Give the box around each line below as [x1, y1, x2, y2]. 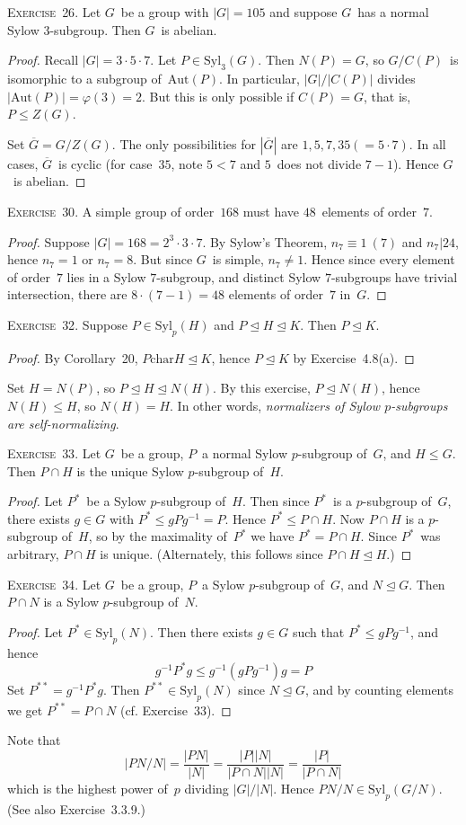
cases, [7, 154, 39, 173]
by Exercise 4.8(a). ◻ [293, 348, 415, 367]
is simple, [212, 250, 264, 269]
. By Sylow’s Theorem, [202, 232, 328, 251]
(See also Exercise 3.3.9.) [7, 799, 145, 818]
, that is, [364, 86, 411, 105]
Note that [7, 731, 61, 750]
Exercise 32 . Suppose [7, 315, 127, 333]
